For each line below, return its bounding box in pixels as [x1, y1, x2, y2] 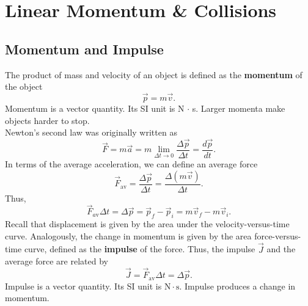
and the [266, 242, 296, 255]
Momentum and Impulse [5, 39, 164, 58]
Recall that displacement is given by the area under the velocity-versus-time [5, 217, 290, 230]
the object [5, 80, 43, 93]
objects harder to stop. [5, 114, 90, 126]
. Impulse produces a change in [179, 279, 296, 292]
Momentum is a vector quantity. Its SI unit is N [5, 101, 185, 114]
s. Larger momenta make [192, 101, 285, 114]
